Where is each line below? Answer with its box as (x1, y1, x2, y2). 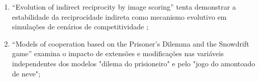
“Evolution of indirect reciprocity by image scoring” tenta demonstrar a (12, 2, 236, 12)
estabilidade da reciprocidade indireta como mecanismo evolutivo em (12, 11, 227, 22)
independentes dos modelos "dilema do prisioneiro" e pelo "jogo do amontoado (12, 58, 255, 68)
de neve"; (12, 68, 40, 78)
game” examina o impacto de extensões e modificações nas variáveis (12, 48, 224, 59)
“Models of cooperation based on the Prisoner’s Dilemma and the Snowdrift (12, 38, 249, 49)
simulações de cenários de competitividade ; (12, 21, 148, 32)
